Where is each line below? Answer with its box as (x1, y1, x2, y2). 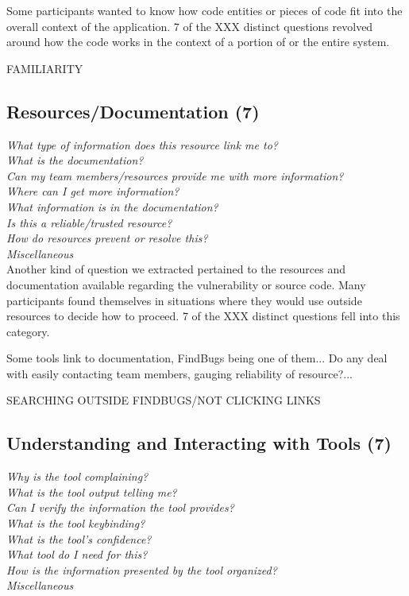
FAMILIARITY (6, 60, 83, 76)
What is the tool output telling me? (6, 483, 177, 500)
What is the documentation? (6, 152, 144, 168)
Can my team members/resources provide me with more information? (6, 167, 344, 184)
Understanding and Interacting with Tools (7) (6, 431, 392, 455)
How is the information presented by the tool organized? (6, 561, 277, 578)
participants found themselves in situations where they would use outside (6, 292, 362, 308)
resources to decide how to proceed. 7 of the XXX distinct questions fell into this (6, 308, 400, 324)
